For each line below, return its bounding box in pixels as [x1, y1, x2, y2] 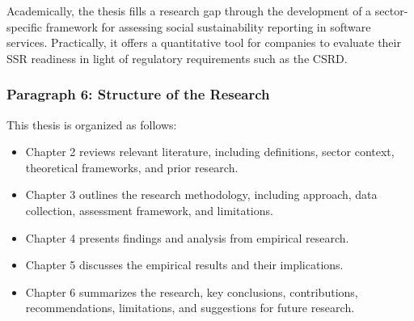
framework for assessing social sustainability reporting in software [45, 18, 371, 35]
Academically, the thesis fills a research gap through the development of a [6, 2, 372, 19]
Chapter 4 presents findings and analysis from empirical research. [25, 229, 349, 246]
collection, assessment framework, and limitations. [25, 201, 273, 218]
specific [6, 18, 43, 35]
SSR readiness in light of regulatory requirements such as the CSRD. [6, 49, 348, 66]
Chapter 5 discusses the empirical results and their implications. [25, 256, 344, 273]
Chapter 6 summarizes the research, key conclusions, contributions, [25, 283, 358, 300]
